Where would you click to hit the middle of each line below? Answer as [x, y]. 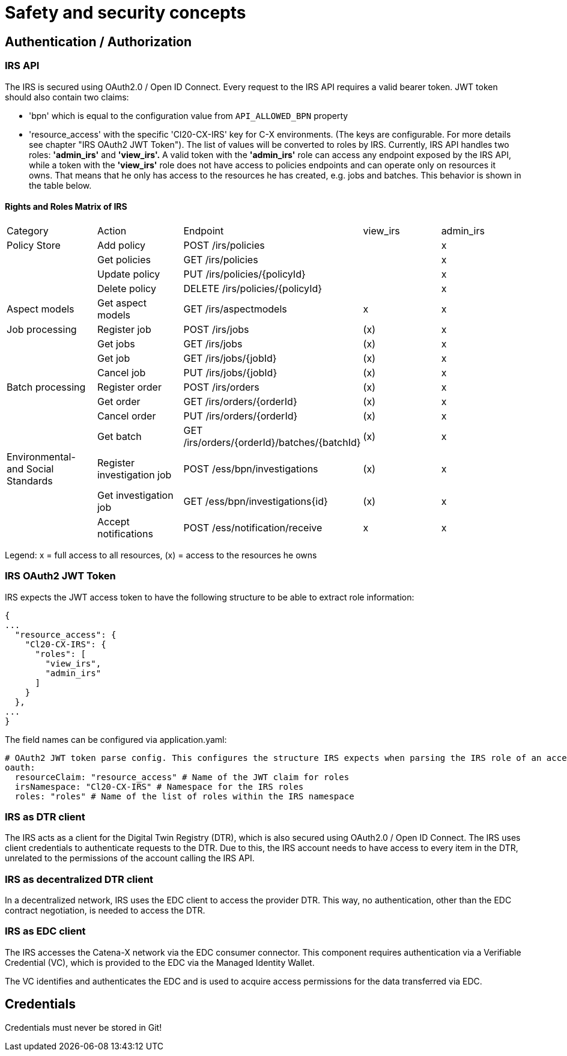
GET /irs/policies [221, 259]
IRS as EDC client [45, 931]
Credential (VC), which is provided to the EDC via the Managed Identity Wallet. [160, 962]
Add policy [121, 245]
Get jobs [116, 343]
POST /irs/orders [221, 387]
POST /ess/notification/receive [253, 527]
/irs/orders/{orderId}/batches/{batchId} [272, 442]
